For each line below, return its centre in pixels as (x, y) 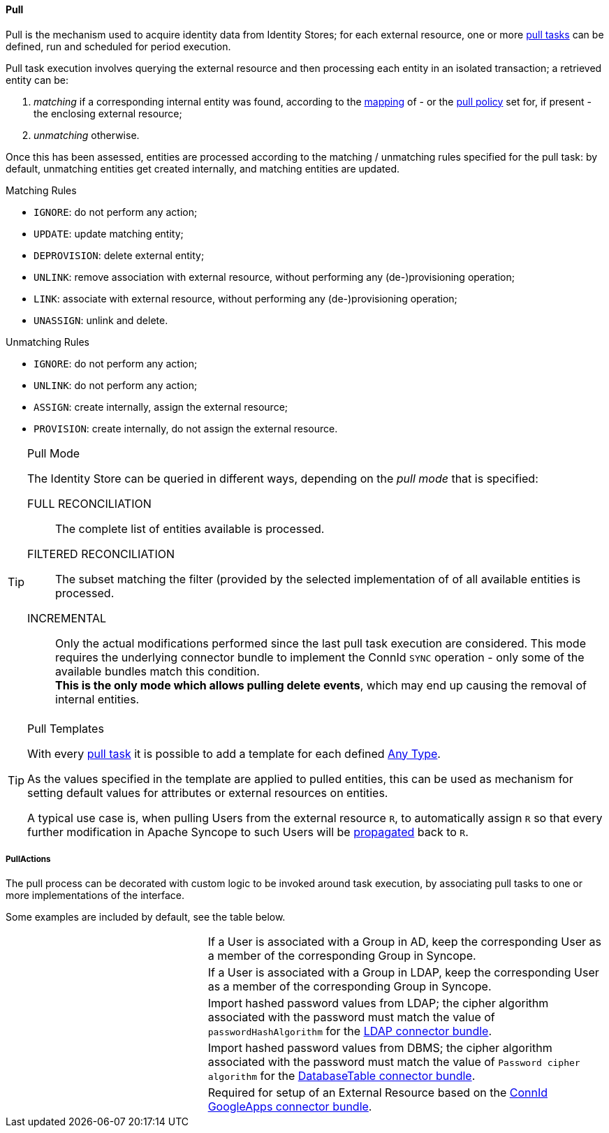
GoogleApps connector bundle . (290, 1107)
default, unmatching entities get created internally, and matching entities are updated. (203, 168)
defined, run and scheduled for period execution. (118, 46)
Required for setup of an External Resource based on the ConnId (377, 1093)
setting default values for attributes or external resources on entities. (208, 792)
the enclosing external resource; (108, 113)
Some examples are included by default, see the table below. (146, 917)
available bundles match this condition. (157, 671)
